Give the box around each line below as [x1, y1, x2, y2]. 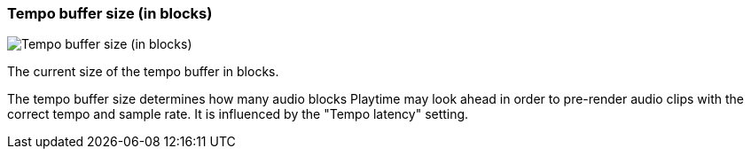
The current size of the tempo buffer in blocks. [7, 64, 279, 80]
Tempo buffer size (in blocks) [7, 4, 213, 22]
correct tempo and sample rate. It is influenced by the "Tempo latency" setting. [7, 106, 469, 122]
